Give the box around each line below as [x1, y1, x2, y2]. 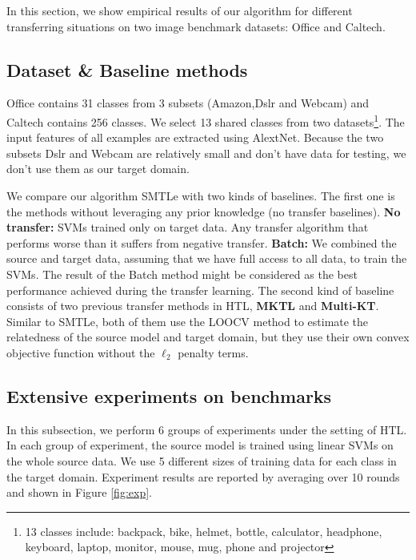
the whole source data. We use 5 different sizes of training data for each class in [6, 452, 397, 469]
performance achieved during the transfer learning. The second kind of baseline [6, 281, 394, 298]
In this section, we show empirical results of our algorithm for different [6, 2, 353, 18]
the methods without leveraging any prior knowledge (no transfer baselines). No [6, 203, 401, 220]
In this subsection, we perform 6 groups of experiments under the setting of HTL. [6, 421, 407, 437]
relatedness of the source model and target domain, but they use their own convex [6, 328, 410, 345]
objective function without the [6, 344, 155, 361]
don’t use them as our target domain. [6, 160, 190, 177]
